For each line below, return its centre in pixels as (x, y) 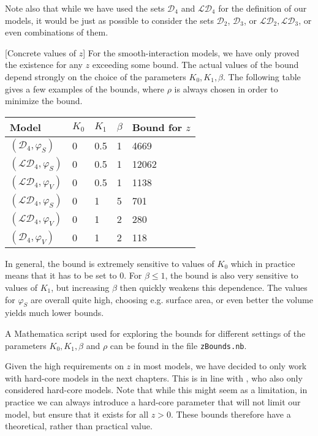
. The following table (262, 76)
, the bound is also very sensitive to (232, 275)
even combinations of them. (57, 32)
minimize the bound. (44, 101)
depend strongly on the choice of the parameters (96, 76)
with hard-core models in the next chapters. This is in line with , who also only (154, 378)
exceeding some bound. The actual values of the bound (195, 65)
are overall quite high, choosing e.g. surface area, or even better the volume (172, 299)
